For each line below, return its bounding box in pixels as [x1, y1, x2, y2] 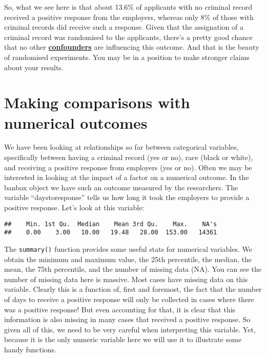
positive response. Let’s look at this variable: [4, 202, 145, 213]
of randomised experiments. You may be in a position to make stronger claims [4, 51, 250, 62]
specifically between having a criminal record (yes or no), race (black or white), [4, 152, 253, 163]
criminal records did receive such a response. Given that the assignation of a [4, 22, 244, 32]
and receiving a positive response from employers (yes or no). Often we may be [4, 162, 252, 172]
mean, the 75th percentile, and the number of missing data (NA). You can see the [4, 264, 261, 274]
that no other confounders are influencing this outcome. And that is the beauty [4, 42, 259, 52]
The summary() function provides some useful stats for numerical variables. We [4, 243, 252, 254]
